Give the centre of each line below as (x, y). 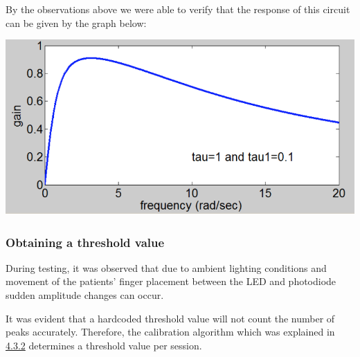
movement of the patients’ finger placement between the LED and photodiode (171, 281)
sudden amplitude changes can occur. (85, 294)
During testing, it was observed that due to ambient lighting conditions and (166, 267)
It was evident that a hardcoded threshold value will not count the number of (170, 318)
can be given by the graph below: (76, 22)
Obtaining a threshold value (85, 242)
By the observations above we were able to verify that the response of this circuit (178, 9)
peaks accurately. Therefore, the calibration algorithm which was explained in (170, 332)
